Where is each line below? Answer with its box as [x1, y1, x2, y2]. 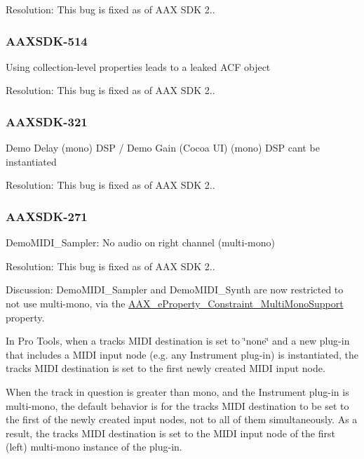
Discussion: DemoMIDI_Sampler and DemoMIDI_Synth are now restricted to [6, 282, 344, 297]
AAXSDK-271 [6, 207, 88, 225]
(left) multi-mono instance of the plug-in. [6, 439, 182, 454]
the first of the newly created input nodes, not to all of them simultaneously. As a [6, 412, 358, 427]
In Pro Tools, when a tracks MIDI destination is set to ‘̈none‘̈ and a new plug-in [6, 333, 350, 348]
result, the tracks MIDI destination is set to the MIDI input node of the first [6, 425, 335, 440]
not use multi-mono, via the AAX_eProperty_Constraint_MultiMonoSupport [6, 296, 344, 310]
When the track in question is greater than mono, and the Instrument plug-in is [6, 384, 349, 399]
